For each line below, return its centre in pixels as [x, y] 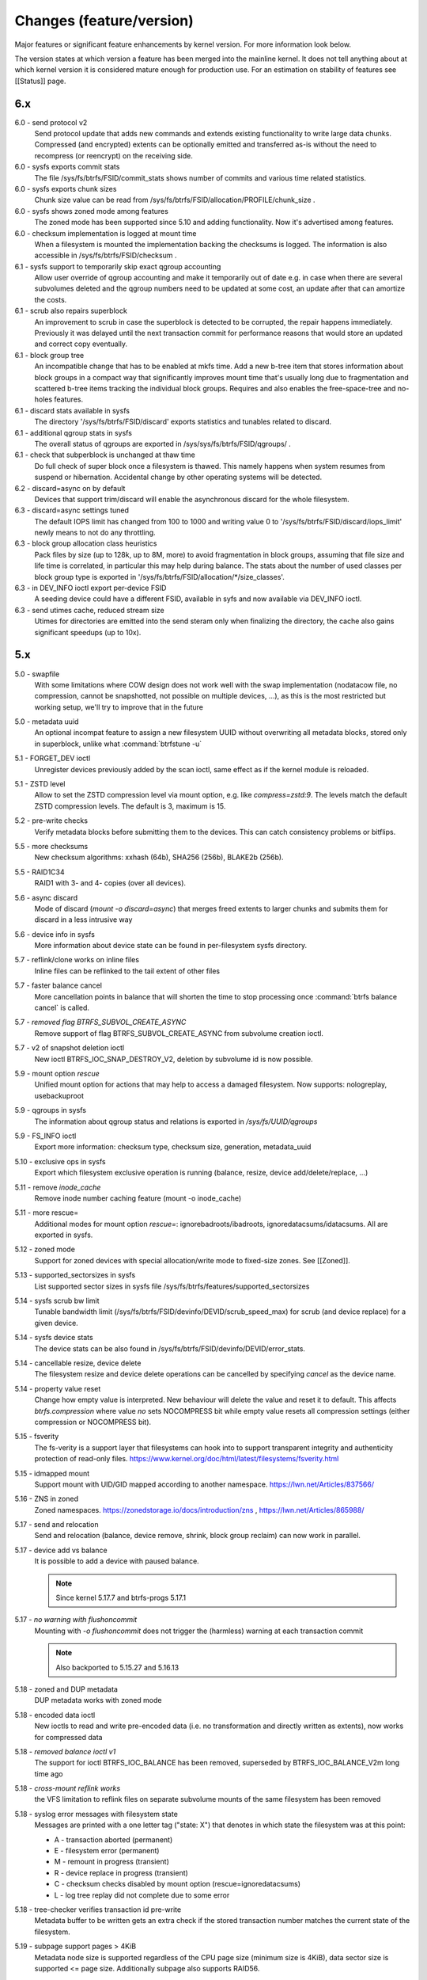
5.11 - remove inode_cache [58, 1187]
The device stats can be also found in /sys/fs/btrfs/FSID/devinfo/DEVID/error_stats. [170, 1348]
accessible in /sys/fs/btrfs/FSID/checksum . [106, 255]
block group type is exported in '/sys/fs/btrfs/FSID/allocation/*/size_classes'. [159, 577]
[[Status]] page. [40, 81]
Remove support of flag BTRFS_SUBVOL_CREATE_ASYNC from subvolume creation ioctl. [179, 1033]
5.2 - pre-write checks [51, 821]
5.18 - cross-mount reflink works [68, 1788]
